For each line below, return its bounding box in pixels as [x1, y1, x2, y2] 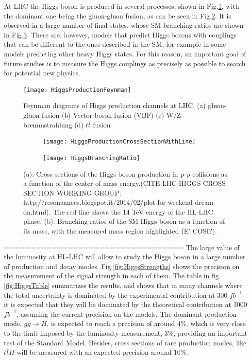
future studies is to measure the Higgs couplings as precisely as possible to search [4, 58, 246, 68]
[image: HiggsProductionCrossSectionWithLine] [43, 138, 196, 145]
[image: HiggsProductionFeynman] [23, 86, 131, 93]
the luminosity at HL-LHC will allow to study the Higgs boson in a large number [4, 252, 246, 262]
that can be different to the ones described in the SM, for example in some [4, 39, 226, 49]
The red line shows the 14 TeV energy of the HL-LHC [53, 206, 213, 216]
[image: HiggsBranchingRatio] [43, 154, 140, 162]
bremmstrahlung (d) [23, 119, 84, 129]
